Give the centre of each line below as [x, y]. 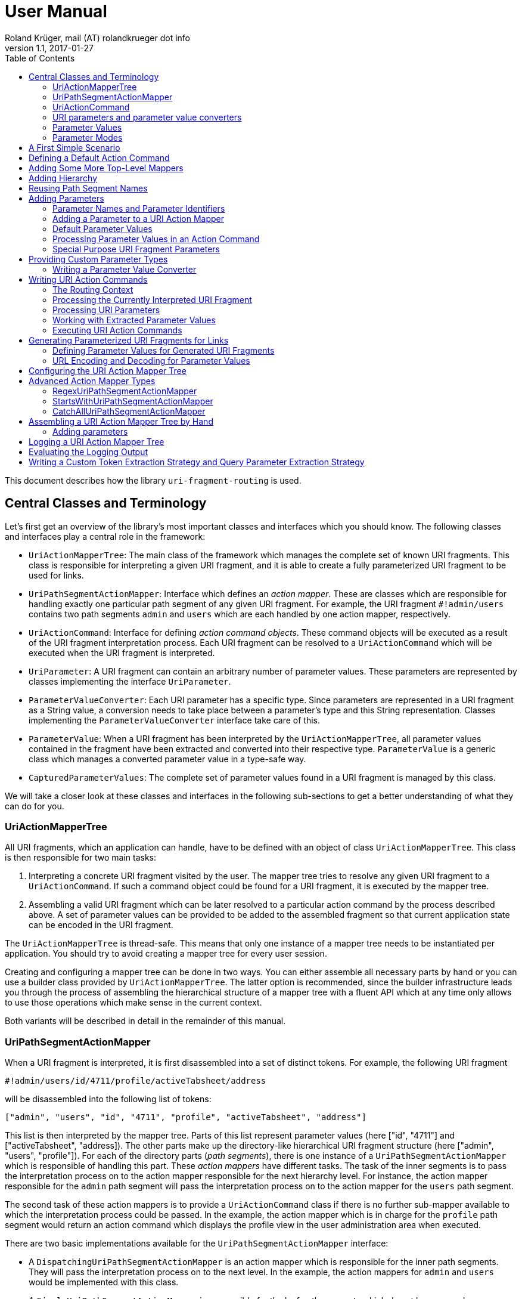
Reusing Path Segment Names [88, 188]
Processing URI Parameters [106, 310]
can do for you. [35, 806]
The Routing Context [93, 289]
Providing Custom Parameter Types [98, 259]
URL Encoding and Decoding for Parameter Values [151, 360]
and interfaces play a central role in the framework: [105, 536]
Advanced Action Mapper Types [92, 381]
